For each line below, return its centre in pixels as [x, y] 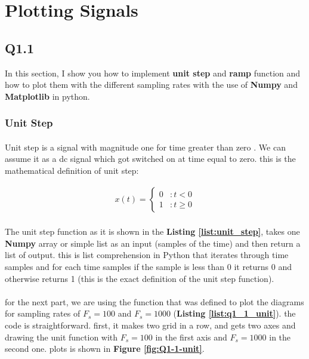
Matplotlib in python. [47, 96]
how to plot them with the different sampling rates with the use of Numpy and [151, 85]
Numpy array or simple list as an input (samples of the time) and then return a [153, 243]
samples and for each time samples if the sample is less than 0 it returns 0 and [149, 266]
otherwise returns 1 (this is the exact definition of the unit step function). [140, 278]
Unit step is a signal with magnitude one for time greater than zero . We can [145, 147]
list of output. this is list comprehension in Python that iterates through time [147, 255]
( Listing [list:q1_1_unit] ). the [234, 313]
